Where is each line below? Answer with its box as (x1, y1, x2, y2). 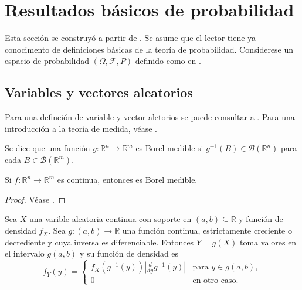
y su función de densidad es (79, 247, 179, 260)
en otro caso (192, 277, 236, 285)
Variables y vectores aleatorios (5, 83, 193, 101)
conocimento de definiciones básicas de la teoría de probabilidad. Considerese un (5, 43, 294, 55)
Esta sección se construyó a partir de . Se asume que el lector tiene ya (5, 32, 256, 44)
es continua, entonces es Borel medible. (57, 173, 198, 186)
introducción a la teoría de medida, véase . (5, 122, 157, 134)
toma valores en (240, 236, 297, 248)
